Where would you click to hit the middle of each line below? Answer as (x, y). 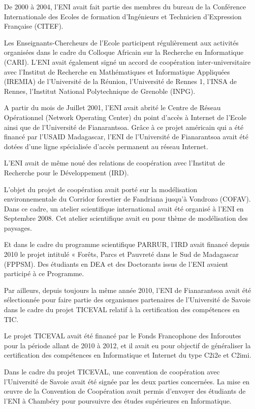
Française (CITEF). (34, 26)
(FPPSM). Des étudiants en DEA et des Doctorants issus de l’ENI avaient (116, 264)
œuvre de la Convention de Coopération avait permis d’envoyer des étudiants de (125, 391)
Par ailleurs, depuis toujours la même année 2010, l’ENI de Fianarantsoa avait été (127, 290)
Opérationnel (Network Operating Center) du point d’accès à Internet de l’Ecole (125, 117)
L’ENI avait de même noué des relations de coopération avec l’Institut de (114, 163)
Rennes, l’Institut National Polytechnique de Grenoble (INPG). (100, 91)
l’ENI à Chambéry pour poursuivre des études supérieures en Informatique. (118, 400)
